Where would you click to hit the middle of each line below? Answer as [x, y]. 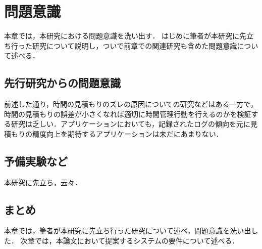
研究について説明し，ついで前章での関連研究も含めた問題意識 [135, 45]
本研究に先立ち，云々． [43, 182]
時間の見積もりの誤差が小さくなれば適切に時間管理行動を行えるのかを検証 [128, 114]
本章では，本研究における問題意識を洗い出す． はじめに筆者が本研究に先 [125, 36]
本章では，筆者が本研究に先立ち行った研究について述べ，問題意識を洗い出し [131, 231]
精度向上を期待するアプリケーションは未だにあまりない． [127, 133]
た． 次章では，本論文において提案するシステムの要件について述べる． [122, 241]
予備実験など [36, 161]
